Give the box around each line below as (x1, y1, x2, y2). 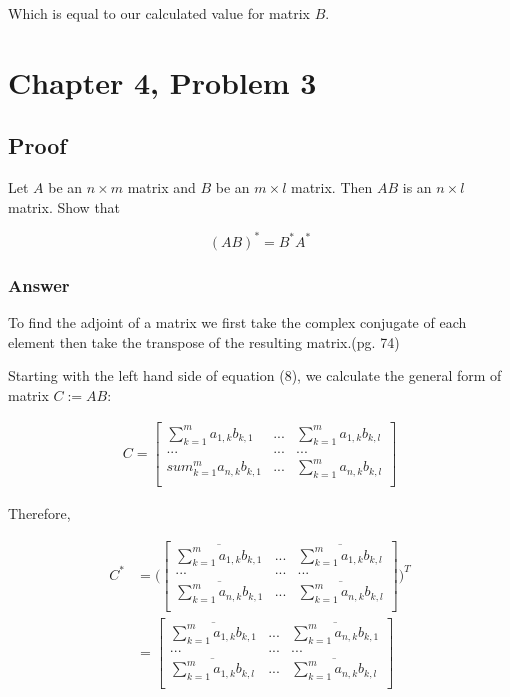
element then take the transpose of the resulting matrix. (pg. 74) (8, 331, 400, 352)
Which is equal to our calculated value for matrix (8, 3, 310, 23)
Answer (8, 272, 70, 297)
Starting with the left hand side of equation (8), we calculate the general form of (8, 365, 502, 386)
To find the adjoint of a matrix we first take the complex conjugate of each (8, 312, 467, 333)
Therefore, (8, 503, 71, 524)
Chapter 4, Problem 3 (8, 61, 317, 102)
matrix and (127, 177, 196, 198)
